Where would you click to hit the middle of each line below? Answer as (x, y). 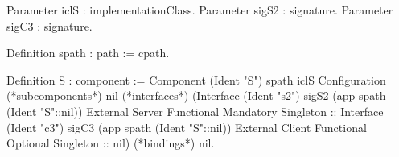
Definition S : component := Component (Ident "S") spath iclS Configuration (196, 79)
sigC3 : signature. (49, 25)
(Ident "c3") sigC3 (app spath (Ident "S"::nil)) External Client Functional (187, 127)
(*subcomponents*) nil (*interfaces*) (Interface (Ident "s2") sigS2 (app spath (196, 95)
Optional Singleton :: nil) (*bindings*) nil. (111, 143)
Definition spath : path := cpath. (88, 53)
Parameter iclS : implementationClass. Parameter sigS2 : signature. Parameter (200, 10)
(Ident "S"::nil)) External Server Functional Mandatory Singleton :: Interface (195, 111)
